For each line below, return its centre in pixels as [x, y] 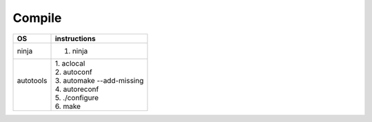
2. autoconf [73, 72]
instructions [75, 38]
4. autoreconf [77, 89]
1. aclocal [70, 63]
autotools [32, 80]
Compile [37, 18]
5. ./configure [77, 97]
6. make [68, 106]
